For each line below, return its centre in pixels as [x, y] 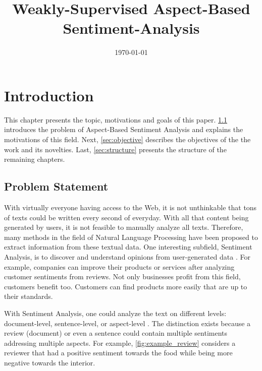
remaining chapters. [35, 159]
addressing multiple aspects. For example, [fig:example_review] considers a [120, 343]
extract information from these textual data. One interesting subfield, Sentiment [128, 247]
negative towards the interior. [50, 362]
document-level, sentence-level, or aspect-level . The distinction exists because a [127, 323]
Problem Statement [56, 186]
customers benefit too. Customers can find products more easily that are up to [126, 286]
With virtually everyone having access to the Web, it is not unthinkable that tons [130, 207]
